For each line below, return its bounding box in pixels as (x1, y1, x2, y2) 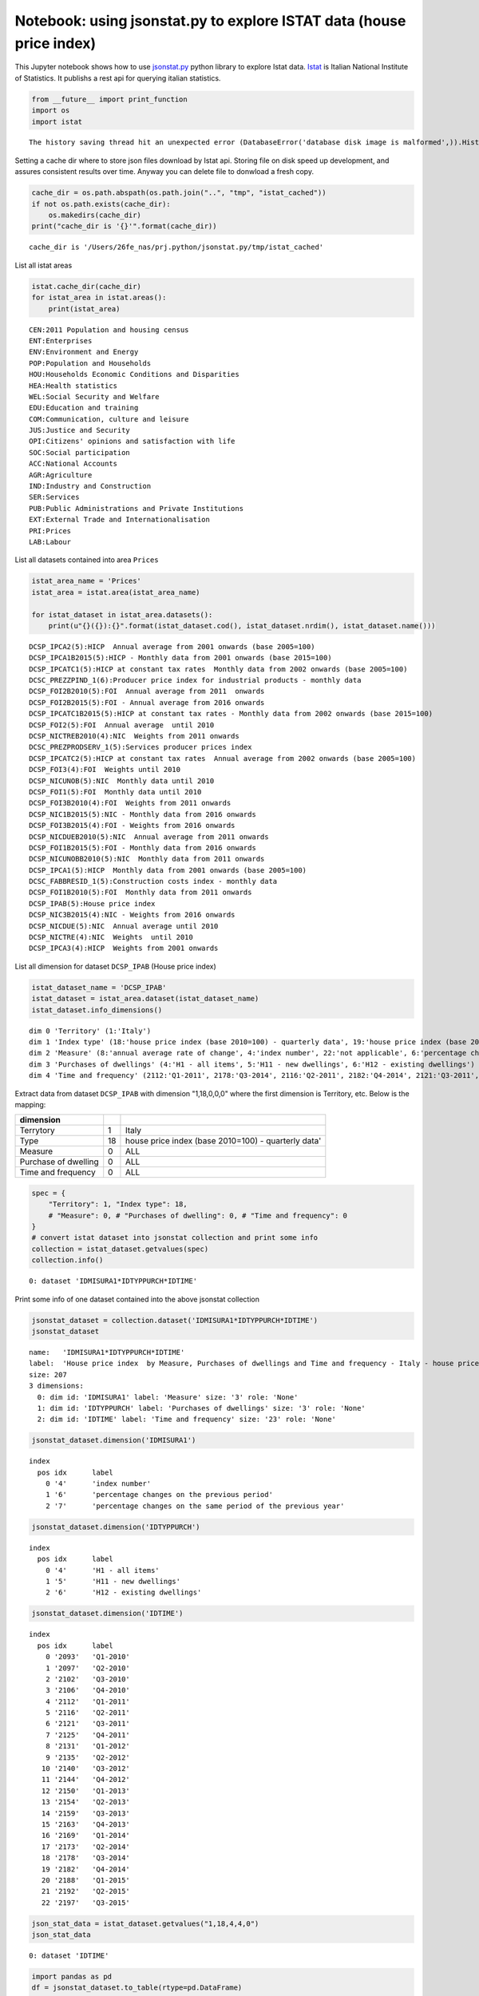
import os (31, 106, 70, 115)
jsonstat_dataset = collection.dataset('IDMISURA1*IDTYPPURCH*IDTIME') (31, 1316, 319, 1325)
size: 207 (29, 1370, 67, 1379)
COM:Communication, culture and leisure (29, 414, 189, 423)
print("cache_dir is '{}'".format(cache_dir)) (31, 222, 217, 231)
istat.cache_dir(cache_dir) (31, 282, 141, 291)
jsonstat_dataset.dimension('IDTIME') (31, 1609, 184, 1618)
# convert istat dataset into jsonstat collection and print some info (31, 1234, 319, 1242)
